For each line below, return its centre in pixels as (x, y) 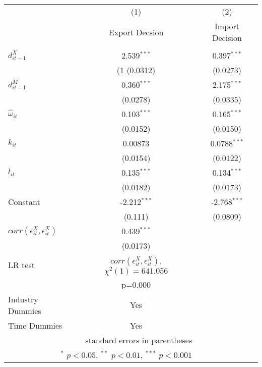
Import (227, 26)
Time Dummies (35, 325)
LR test (21, 265)
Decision (227, 38)
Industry (23, 299)
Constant (24, 202)
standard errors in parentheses (139, 340)
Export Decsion (136, 32)
